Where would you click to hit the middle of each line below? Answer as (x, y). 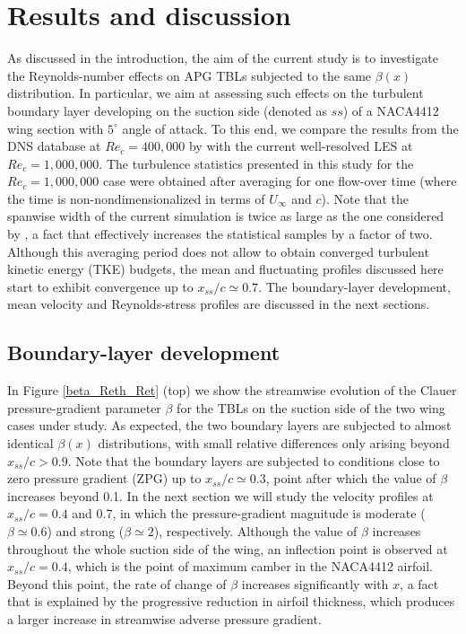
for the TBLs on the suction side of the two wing (311, 407)
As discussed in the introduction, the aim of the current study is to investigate (223, 58)
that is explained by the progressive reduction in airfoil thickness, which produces (231, 601)
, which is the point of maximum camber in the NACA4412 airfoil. (250, 566)
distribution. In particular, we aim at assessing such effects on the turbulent (216, 93)
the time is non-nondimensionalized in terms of (136, 198)
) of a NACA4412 (391, 110)
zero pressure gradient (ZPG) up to (104, 478)
